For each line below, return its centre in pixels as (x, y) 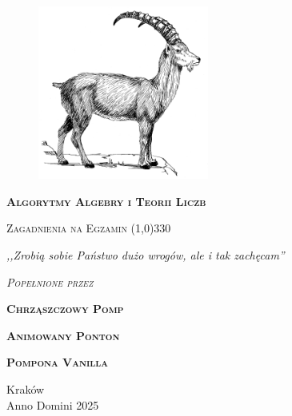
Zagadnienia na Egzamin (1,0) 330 (89, 228)
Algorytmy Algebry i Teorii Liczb (106, 201)
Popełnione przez (50, 281)
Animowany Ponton (63, 335)
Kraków (26, 388)
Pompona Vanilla (57, 362)
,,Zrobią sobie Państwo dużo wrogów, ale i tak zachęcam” (146, 255)
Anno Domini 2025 (53, 404)
